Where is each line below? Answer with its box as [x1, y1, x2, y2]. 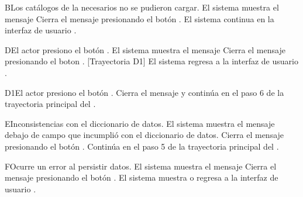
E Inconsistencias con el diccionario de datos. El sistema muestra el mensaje [5, 117, 275, 129]
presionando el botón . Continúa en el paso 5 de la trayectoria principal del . [5, 140, 279, 152]
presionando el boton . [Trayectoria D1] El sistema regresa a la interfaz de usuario [5, 55, 298, 67]
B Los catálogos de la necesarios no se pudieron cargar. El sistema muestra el [5, 1, 279, 13]
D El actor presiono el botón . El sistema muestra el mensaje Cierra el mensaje [5, 43, 285, 56]
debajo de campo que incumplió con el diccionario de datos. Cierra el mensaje [5, 129, 284, 141]
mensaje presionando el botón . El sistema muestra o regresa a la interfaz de [5, 171, 278, 184]
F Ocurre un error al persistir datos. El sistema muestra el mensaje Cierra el [5, 160, 277, 172]
